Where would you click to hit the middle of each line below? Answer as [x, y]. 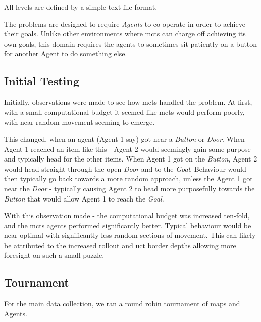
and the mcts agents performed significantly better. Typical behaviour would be [128, 225]
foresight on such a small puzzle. [54, 255]
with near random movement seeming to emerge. [80, 122]
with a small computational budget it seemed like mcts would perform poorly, [124, 112]
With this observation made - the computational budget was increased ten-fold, [127, 215]
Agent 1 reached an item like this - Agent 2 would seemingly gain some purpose [127, 149]
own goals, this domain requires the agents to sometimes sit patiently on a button [131, 43]
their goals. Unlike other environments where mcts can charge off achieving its [125, 34]
